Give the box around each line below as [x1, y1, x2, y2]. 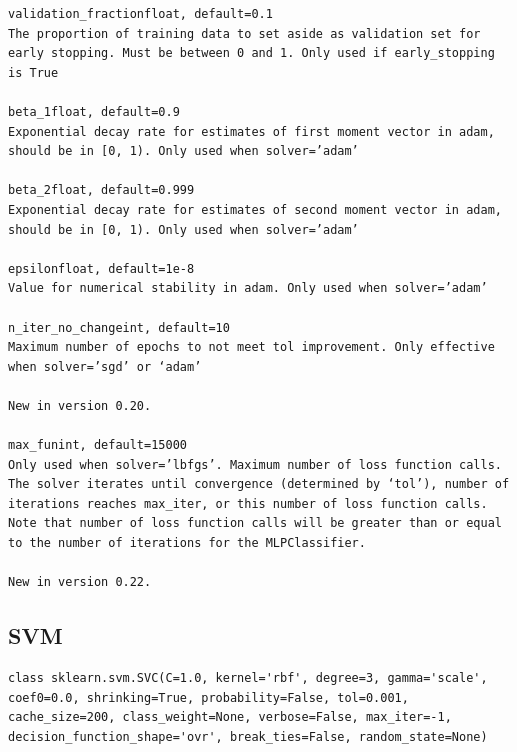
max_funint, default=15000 [8, 438, 187, 453]
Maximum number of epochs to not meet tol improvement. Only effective [8, 340, 495, 355]
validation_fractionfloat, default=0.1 [8, 7, 273, 21]
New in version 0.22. [8, 575, 152, 590]
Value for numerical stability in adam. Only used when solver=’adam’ [8, 281, 488, 296]
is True [8, 65, 59, 80]
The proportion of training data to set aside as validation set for [8, 26, 481, 41]
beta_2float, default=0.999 [8, 183, 195, 198]
